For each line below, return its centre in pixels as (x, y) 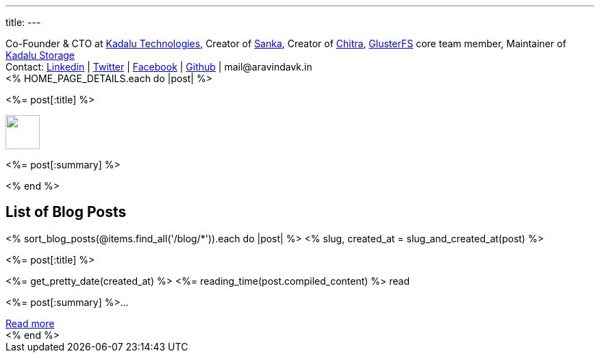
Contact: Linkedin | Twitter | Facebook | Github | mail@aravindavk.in (159, 67)
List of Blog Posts (66, 212)
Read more (30, 323)
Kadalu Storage (40, 55)
